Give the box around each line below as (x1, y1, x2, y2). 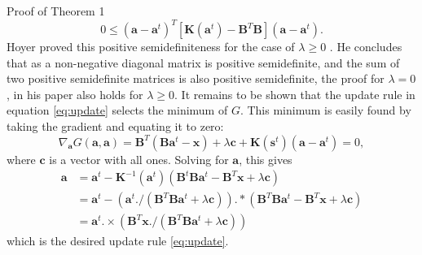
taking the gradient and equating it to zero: (7, 118, 224, 135)
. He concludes (329, 38, 402, 55)
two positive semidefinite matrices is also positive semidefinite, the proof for (7, 70, 385, 87)
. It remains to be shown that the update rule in (174, 85, 415, 102)
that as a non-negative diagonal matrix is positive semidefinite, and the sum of (7, 54, 400, 71)
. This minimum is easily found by (240, 102, 411, 119)
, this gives (239, 150, 292, 167)
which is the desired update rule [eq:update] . (7, 232, 229, 249)
